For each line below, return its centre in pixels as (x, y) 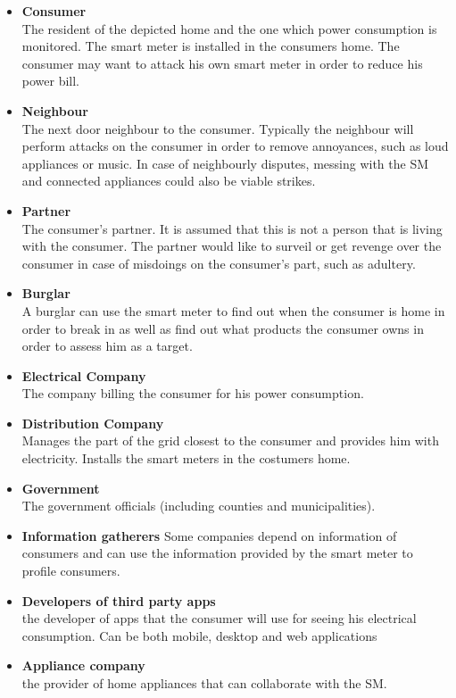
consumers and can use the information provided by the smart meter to (217, 553)
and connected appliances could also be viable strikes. (169, 181)
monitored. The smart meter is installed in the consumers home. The (211, 46)
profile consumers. (71, 571)
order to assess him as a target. (107, 346)
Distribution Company (93, 423)
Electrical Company (84, 375)
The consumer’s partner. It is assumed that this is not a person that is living (232, 228)
